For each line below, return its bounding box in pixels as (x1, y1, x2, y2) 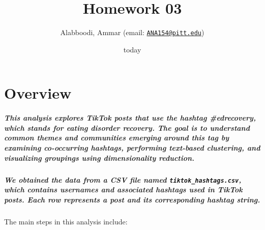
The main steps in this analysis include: (4, 216, 128, 226)
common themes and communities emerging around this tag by (4, 132, 229, 143)
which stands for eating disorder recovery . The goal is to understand (4, 122, 250, 133)
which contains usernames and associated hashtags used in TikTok (4, 184, 243, 195)
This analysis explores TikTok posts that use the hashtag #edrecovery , (4, 112, 256, 123)
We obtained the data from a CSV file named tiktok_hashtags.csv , (4, 174, 242, 185)
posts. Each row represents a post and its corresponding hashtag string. (4, 194, 260, 205)
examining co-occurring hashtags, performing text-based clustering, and (4, 142, 260, 153)
